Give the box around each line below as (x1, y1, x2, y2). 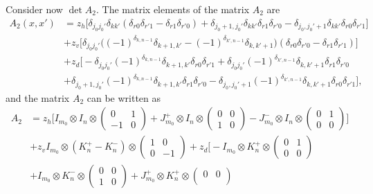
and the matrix (6, 90, 70, 105)
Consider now (6, 2, 63, 16)
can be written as (87, 90, 161, 105)
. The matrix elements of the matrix (96, 2, 250, 16)
